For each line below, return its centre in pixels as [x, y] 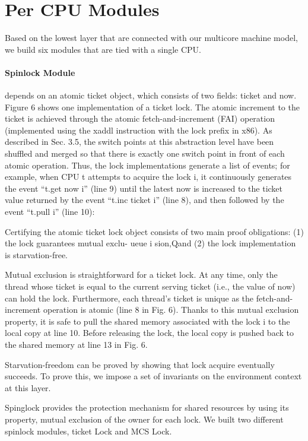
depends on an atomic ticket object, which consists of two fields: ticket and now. [151, 95]
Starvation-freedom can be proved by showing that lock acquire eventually [140, 364]
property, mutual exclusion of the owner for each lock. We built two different [144, 419]
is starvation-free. [36, 254]
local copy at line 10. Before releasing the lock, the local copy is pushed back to [149, 333]
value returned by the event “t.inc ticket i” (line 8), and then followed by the [145, 200]
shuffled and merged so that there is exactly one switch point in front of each [145, 153]
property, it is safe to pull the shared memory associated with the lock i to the [147, 321]
